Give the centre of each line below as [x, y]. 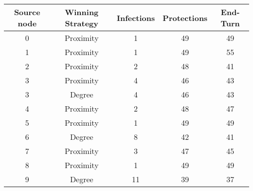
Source [27, 12]
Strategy [81, 23]
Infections [136, 18]
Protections [185, 18]
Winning [82, 12]
